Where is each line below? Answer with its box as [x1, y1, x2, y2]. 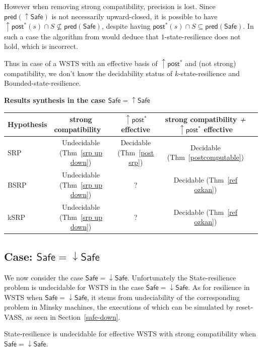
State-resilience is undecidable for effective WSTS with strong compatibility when [4, 328, 256, 339]
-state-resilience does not [164, 31, 241, 41]
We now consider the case [4, 272, 83, 282]
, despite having [101, 21, 151, 31]
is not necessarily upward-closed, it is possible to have [51, 11, 218, 21]
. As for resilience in [188, 282, 250, 292]
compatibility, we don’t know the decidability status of [4, 68, 173, 78]
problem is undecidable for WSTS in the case [4, 282, 144, 292]
